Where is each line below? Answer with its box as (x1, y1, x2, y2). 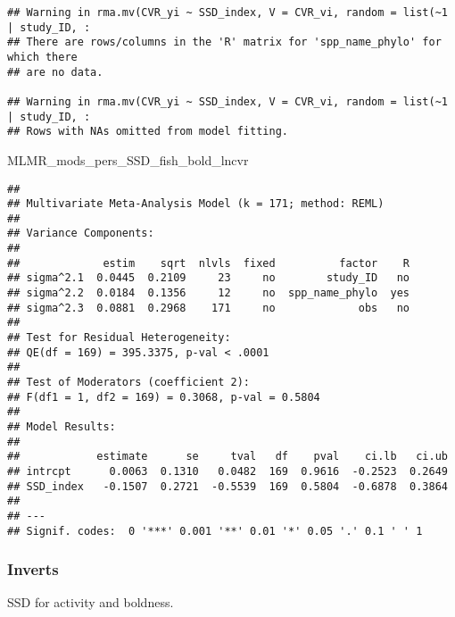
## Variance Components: (7, 227, 154, 240)
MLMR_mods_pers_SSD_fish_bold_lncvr (7, 150, 249, 169)
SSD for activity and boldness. (7, 593, 174, 612)
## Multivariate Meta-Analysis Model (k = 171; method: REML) (7, 197, 385, 211)
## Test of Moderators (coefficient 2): (7, 376, 251, 389)
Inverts (7, 558, 59, 580)
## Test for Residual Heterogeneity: (7, 331, 231, 345)
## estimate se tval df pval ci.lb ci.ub (7, 450, 448, 463)
